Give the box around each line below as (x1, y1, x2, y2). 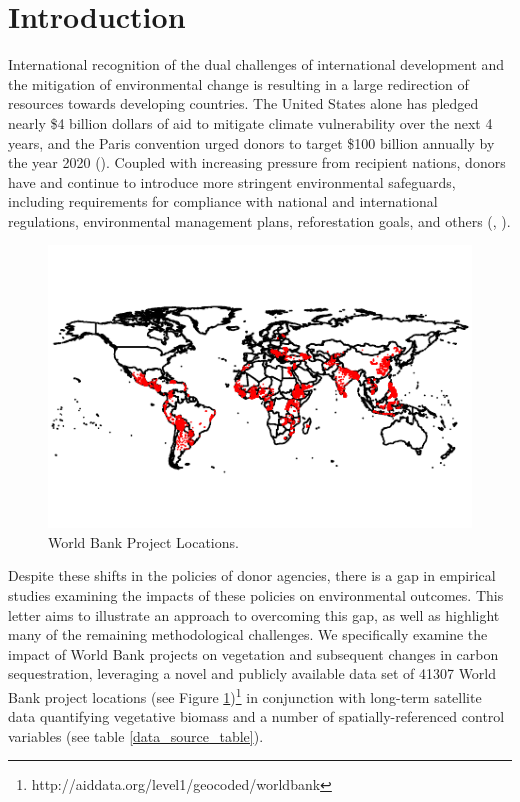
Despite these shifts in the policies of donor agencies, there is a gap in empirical (8, 565, 496, 586)
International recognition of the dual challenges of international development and (8, 54, 505, 75)
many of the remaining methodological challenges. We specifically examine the (8, 624, 488, 645)
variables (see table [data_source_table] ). (8, 725, 264, 746)
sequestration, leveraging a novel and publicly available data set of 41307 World (8, 663, 497, 684)
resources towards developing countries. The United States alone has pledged (8, 93, 479, 114)
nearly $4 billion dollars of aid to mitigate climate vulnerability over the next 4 (8, 112, 493, 133)
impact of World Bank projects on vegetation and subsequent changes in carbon (8, 643, 499, 664)
